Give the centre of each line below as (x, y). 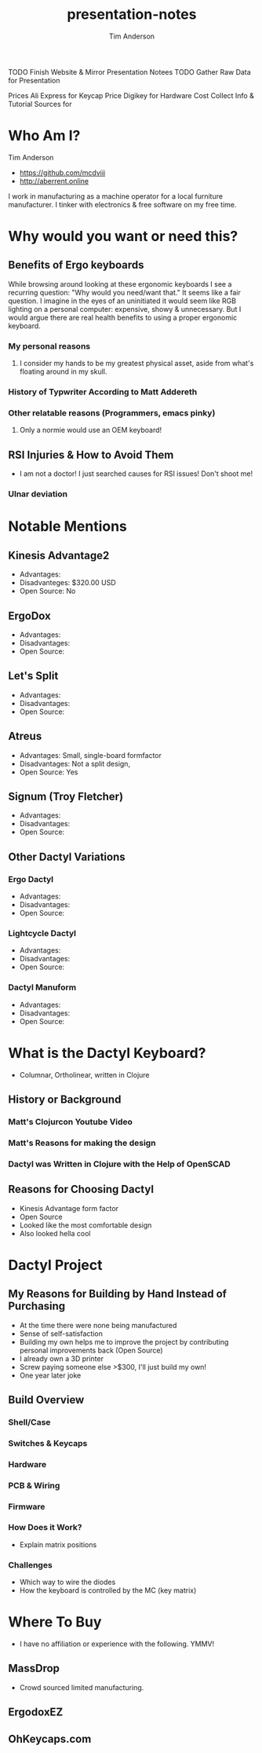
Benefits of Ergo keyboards (76, 265)
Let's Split (33, 676)
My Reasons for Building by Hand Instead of (118, 1294)
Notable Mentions (68, 527)
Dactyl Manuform (42, 987)
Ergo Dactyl (31, 879)
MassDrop (34, 1669)
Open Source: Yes (49, 772)
